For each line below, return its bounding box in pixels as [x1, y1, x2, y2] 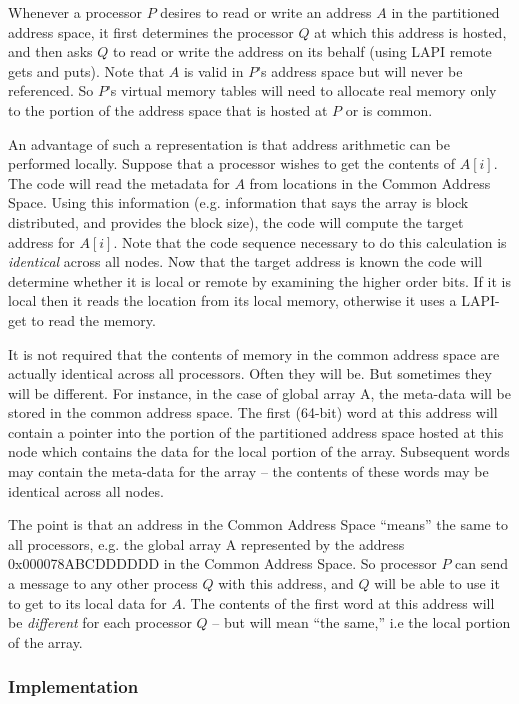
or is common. [345, 99, 433, 120]
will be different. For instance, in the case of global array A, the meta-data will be [8, 382, 511, 403]
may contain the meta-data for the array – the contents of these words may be [8, 461, 489, 482]
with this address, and [218, 573, 354, 594]
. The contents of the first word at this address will [181, 592, 495, 613]
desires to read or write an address [160, 2, 372, 22]
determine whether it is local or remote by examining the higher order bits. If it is [8, 270, 511, 291]
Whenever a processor [8, 2, 143, 22]
